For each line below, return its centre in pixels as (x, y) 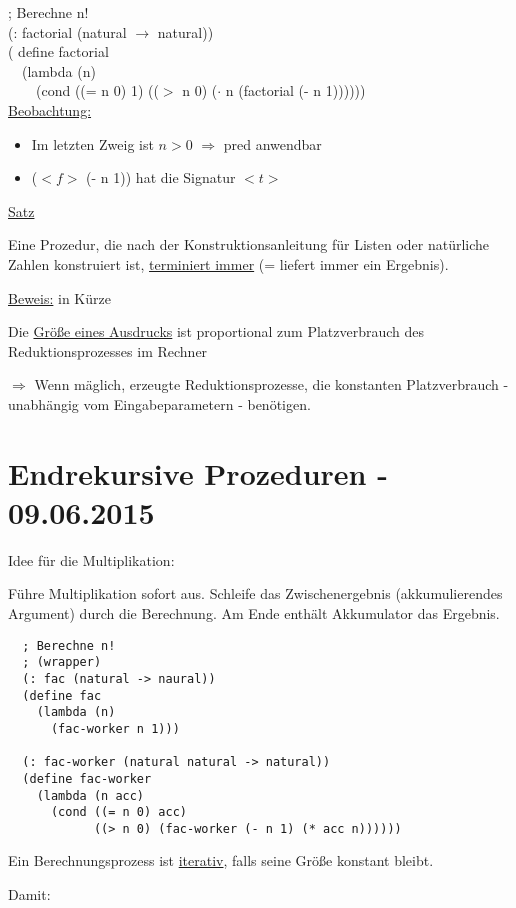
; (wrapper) (62, 662)
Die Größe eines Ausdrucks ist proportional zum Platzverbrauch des (216, 331)
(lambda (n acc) (90, 795)
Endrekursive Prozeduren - (198, 472)
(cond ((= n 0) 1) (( (97, 90)
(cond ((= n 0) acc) (118, 812)
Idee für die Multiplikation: (91, 559)
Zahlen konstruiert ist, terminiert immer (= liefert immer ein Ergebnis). (228, 263)
